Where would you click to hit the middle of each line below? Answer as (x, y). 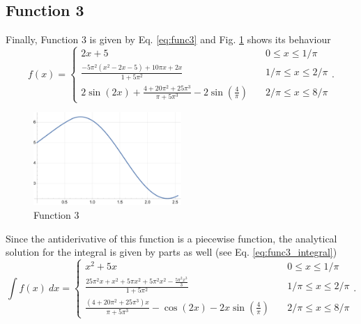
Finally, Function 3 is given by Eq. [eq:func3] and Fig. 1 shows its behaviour (168, 39)
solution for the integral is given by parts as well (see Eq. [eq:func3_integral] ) (171, 252)
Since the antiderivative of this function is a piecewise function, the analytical (171, 238)
